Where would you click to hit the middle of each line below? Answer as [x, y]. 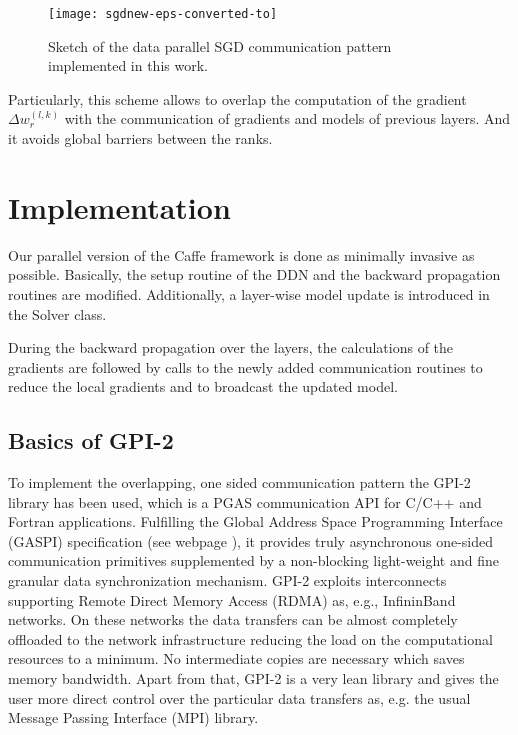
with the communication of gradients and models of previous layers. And [287, 118]
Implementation [119, 206]
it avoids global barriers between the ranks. [140, 138]
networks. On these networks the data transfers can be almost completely [233, 619]
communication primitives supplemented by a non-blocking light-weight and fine [253, 560]
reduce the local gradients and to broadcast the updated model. [203, 386]
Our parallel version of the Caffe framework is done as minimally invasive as [241, 254]
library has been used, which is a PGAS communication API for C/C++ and [245, 501]
